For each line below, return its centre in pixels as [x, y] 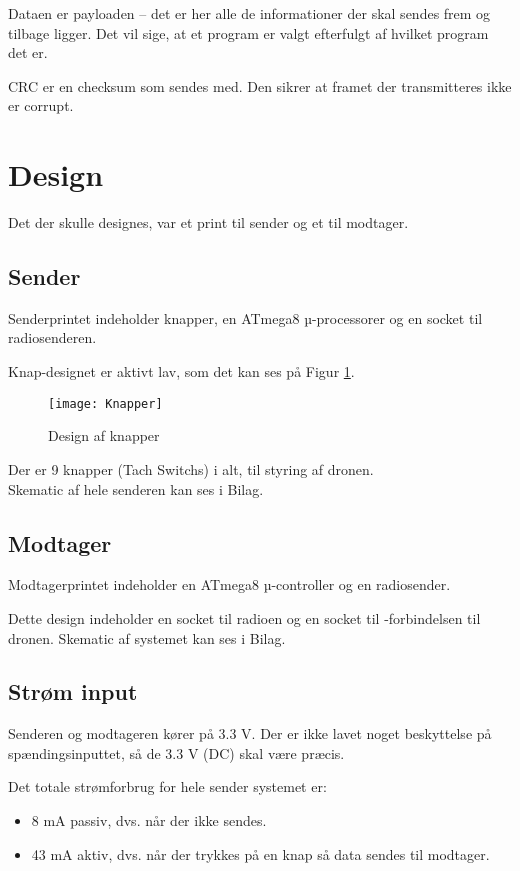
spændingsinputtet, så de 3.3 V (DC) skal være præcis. [176, 752]
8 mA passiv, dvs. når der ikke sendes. [149, 820]
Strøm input [73, 691]
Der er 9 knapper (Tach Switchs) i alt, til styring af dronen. [191, 468]
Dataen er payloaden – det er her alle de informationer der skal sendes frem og [249, 13]
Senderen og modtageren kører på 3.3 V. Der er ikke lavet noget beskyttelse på [250, 733]
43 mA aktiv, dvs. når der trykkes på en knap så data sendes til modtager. [260, 853]
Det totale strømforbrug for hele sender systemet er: [167, 786]
